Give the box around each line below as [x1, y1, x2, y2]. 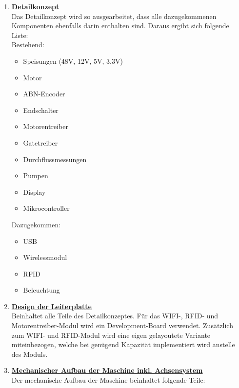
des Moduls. [11, 349, 48, 359]
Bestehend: [11, 39, 44, 50]
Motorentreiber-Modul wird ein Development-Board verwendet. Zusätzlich [11, 320, 233, 331]
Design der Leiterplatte [11, 301, 92, 311]
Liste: [11, 30, 28, 40]
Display [23, 186, 46, 197]
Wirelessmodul [23, 252, 67, 262]
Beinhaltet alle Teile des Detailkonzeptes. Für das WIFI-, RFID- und [11, 311, 219, 321]
